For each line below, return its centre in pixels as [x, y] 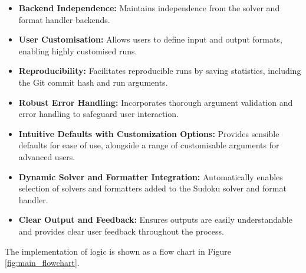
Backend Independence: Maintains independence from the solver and [149, 8]
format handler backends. [64, 19]
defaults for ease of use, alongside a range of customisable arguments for [149, 145]
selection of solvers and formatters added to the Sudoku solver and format [152, 188]
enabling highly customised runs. [78, 51]
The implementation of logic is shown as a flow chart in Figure [118, 251]
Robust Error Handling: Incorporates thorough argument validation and [156, 102]
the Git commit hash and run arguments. [93, 82]
